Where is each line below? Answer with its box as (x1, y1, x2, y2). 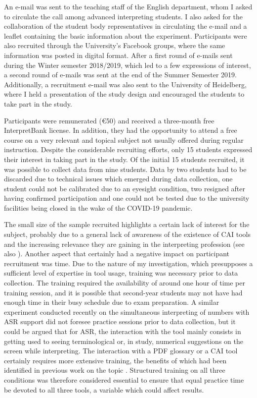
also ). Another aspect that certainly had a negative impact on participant (4, 248, 230, 259)
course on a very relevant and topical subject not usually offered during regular (4, 134, 244, 145)
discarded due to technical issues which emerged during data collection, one (4, 173, 233, 184)
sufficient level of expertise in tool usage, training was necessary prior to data (4, 268, 238, 278)
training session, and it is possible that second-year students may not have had (4, 287, 243, 297)
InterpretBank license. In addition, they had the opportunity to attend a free (4, 125, 237, 135)
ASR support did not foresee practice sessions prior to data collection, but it (4, 316, 236, 327)
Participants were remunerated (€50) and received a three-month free (4, 115, 214, 125)
